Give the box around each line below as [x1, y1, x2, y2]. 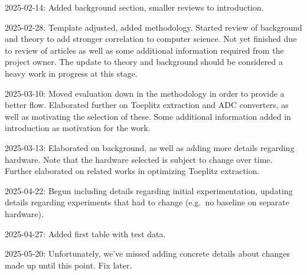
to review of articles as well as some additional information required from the [5, 44, 284, 56]
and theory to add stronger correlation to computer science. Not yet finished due [5, 32, 297, 45]
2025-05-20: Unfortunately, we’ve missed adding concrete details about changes [5, 247, 290, 260]
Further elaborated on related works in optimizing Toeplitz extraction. [5, 165, 260, 177]
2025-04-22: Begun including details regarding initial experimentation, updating [5, 184, 293, 197]
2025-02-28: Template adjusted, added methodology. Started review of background [5, 21, 302, 33]
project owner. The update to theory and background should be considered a [5, 55, 283, 68]
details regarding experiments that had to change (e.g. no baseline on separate [5, 196, 289, 208]
